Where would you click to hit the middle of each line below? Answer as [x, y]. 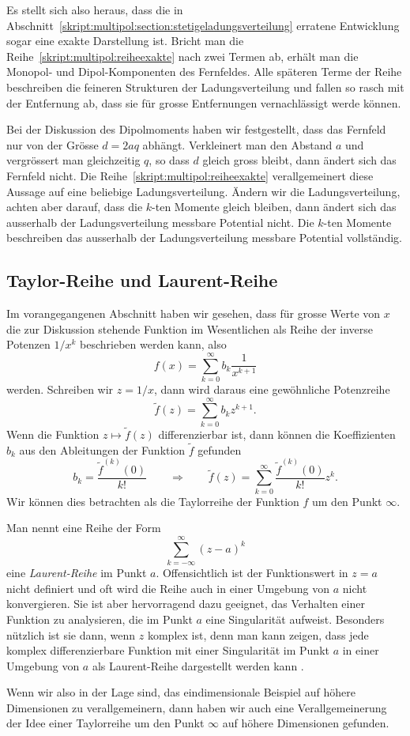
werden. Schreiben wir [60, 389]
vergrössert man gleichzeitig [73, 160]
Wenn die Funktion [53, 434]
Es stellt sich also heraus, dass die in [95, 9]
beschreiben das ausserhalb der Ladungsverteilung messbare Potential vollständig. [204, 238]
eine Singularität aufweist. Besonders [295, 619]
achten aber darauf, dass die [75, 207]
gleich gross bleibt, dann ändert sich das [299, 160]
